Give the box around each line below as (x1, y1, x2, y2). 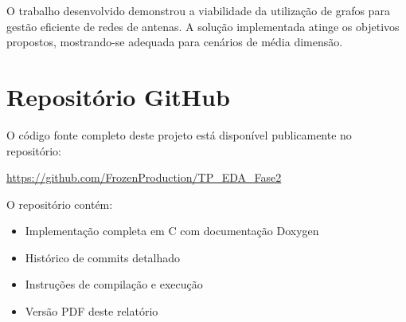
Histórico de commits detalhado (25, 249, 181, 265)
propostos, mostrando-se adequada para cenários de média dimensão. (6, 33, 343, 50)
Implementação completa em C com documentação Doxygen (25, 222, 319, 239)
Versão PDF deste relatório (25, 303, 158, 320)
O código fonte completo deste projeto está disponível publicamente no (6, 126, 352, 143)
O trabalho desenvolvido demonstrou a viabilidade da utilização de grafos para (6, 2, 390, 18)
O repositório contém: (6, 195, 113, 212)
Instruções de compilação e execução (25, 276, 203, 293)
